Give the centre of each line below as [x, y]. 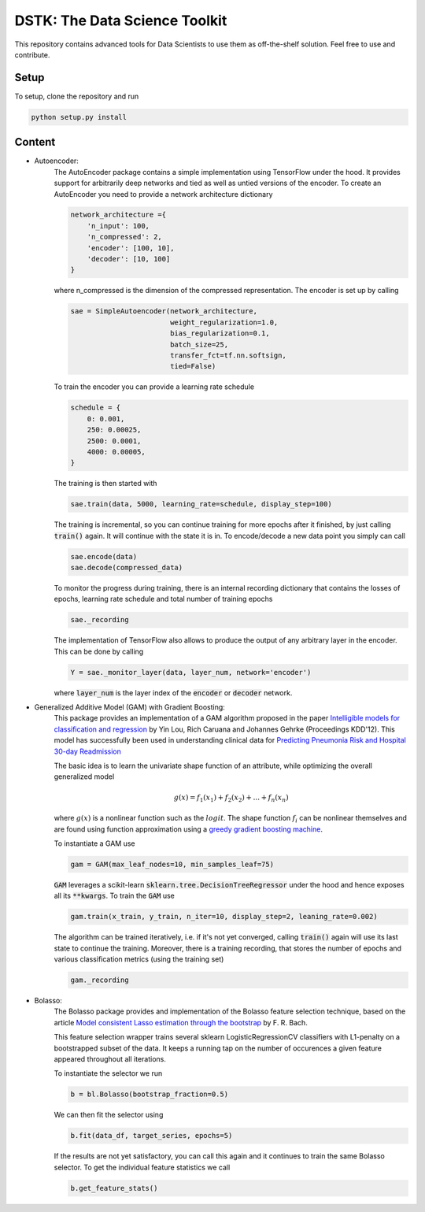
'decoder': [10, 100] [129, 259]
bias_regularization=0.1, [220, 334]
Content [35, 142]
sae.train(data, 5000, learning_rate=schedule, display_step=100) [201, 504]
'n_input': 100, [118, 226]
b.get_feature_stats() [114, 1188]
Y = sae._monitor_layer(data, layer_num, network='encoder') [191, 672]
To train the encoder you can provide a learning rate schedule [154, 387]
